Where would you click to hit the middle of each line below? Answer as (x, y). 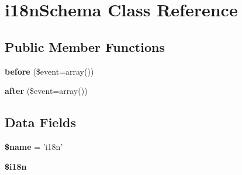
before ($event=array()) (49, 71)
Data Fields (41, 122)
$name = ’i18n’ (34, 146)
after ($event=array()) (46, 91)
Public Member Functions (85, 46)
